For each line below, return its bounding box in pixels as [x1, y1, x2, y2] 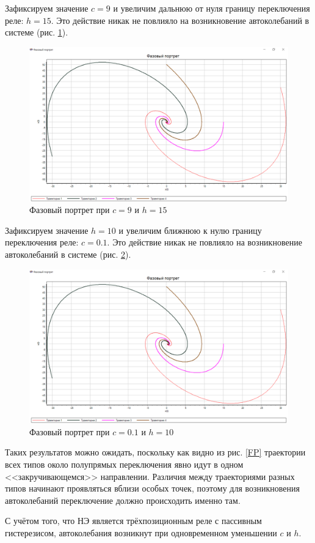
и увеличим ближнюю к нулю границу [118, 223, 262, 236]
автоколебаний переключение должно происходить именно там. [5, 493, 241, 506]
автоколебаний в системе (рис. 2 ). [5, 247, 131, 260]
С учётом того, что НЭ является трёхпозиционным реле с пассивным [5, 514, 262, 527]
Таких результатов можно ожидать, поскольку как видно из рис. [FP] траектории [5, 446, 306, 459]
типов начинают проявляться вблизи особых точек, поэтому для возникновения [5, 482, 300, 495]
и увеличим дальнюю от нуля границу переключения [113, 2, 310, 14]
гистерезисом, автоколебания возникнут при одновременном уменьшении [5, 526, 277, 539]
